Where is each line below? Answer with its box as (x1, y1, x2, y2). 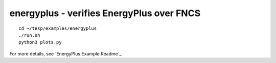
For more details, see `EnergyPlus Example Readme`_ (9, 50, 122, 56)
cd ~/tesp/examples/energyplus (18, 25, 97, 31)
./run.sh (18, 32, 40, 38)
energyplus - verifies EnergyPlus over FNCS (9, 8, 201, 19)
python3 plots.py (18, 39, 62, 45)
